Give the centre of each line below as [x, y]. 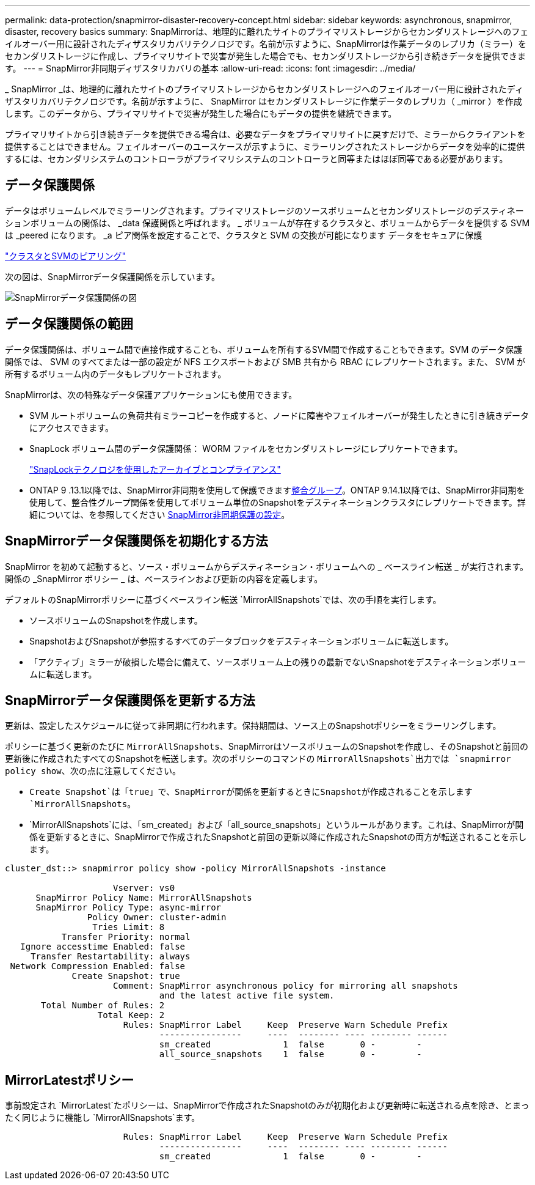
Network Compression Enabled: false [98, 966]
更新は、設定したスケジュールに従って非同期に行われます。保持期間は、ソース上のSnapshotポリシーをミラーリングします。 [253, 726]
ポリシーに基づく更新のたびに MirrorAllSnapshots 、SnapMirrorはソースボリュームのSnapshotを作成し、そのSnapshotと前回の [267, 747]
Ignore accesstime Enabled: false [103, 947]
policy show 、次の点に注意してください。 [93, 771]
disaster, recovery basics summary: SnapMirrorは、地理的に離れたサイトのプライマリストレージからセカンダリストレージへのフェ [267, 31]
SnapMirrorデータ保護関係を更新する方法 [130, 700]
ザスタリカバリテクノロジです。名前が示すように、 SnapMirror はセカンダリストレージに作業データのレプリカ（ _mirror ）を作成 [264, 101]
